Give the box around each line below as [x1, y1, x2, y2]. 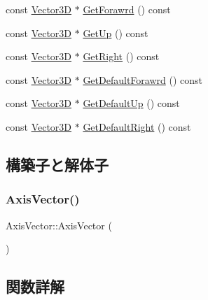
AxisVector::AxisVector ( [6, 217, 112, 232]
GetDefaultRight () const [83, 119, 191, 134]
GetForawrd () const [83, 2, 171, 16]
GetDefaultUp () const [83, 96, 180, 110]
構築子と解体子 [6, 153, 109, 175]
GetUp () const [83, 25, 148, 40]
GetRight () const [83, 49, 160, 64]
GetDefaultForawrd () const [83, 72, 202, 87]
